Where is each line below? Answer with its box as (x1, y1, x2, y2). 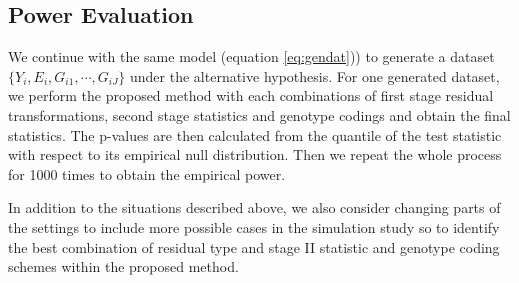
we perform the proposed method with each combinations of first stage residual (8, 85, 494, 106)
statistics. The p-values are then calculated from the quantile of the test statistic (8, 124, 502, 145)
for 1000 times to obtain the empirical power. (8, 163, 286, 184)
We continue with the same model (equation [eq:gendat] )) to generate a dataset (8, 46, 495, 67)
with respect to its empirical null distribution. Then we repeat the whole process (8, 144, 502, 165)
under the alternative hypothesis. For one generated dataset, (130, 65, 500, 86)
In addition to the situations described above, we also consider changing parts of (8, 197, 501, 218)
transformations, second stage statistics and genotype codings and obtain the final (8, 104, 511, 125)
